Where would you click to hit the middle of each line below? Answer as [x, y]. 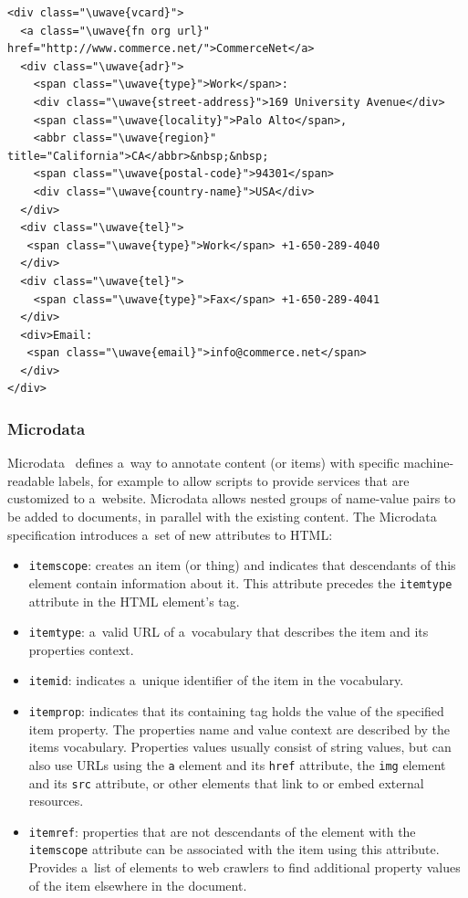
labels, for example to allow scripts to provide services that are [234, 480]
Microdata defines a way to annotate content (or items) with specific [203, 463]
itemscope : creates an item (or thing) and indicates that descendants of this [242, 565]
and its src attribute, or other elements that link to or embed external [226, 782]
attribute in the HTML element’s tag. [134, 601]
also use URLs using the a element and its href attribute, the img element [237, 764]
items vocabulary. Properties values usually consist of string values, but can [240, 747]
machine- [429, 463]
